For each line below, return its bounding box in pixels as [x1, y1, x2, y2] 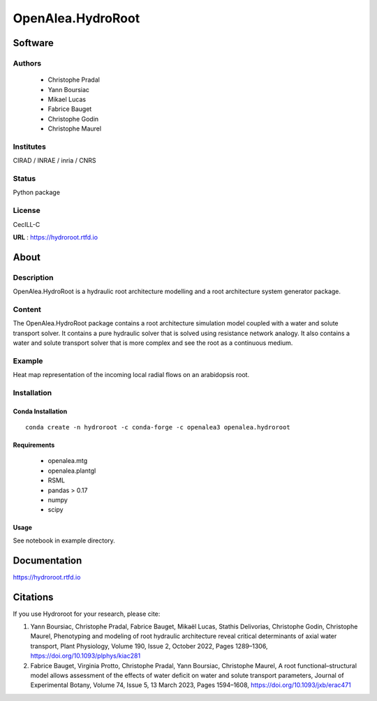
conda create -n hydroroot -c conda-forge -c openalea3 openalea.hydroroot [25, 423, 290, 431]
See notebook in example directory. [13, 536, 115, 545]
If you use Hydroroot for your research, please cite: [13, 610, 161, 618]
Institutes [13, 142, 47, 152]
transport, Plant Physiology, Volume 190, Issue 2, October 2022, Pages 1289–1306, [30, 642, 268, 650]
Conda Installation [13, 407, 68, 415]
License [13, 206, 41, 216]
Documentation [13, 554, 82, 566]
